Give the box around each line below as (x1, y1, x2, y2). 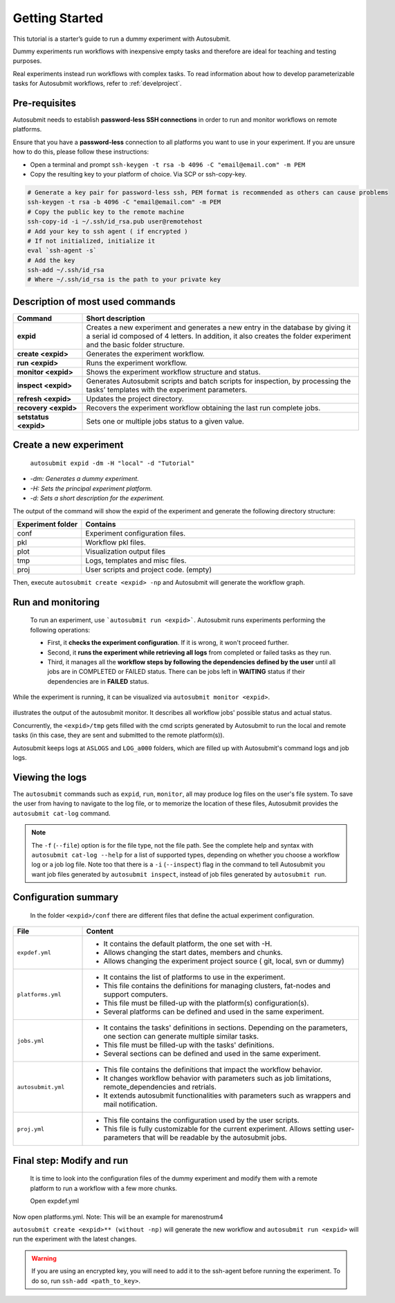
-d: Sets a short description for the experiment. (30, 494, 165, 502)
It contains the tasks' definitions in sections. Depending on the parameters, (103, 1023, 348, 1032)
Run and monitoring (12, 596, 100, 608)
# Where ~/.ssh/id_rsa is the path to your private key (27, 275, 221, 284)
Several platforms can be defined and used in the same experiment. (103, 1007, 324, 1017)
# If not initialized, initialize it (27, 237, 156, 245)
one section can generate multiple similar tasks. (103, 1032, 259, 1041)
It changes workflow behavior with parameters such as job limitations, (103, 1073, 332, 1083)
